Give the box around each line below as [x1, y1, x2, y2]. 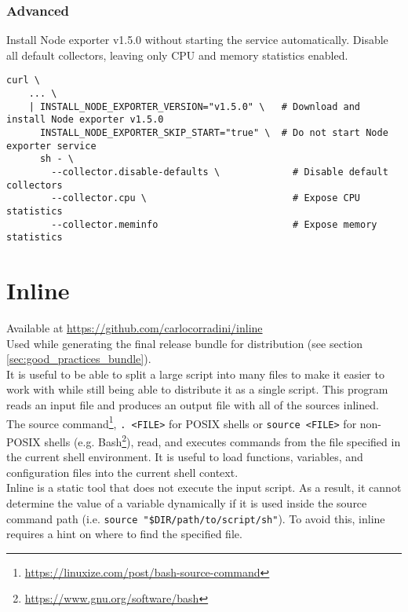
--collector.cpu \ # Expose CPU [51, 192, 361, 204]
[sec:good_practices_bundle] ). [6, 350, 151, 367]
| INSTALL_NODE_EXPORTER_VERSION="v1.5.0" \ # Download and [28, 101, 361, 112]
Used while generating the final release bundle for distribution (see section [6, 335, 362, 351]
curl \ [6, 75, 40, 86]
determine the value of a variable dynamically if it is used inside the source [6, 494, 367, 511]
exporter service [6, 140, 97, 152]
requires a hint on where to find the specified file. [6, 526, 242, 542]
